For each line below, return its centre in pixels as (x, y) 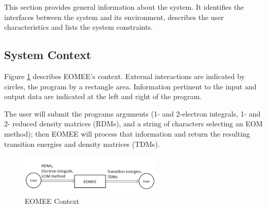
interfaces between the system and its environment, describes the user (114, 17)
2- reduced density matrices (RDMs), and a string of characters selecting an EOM (133, 124)
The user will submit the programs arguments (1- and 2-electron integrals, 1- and (132, 113)
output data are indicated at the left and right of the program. (103, 96)
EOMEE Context (52, 201)
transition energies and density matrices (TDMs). (82, 144)
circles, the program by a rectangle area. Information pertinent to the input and (130, 86)
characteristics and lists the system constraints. (78, 27)
